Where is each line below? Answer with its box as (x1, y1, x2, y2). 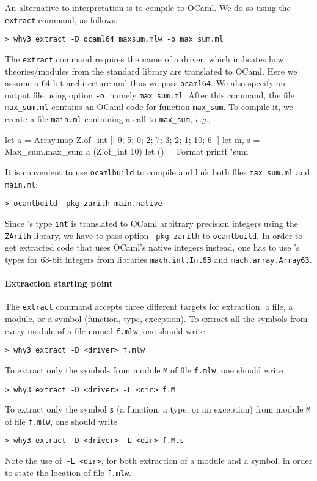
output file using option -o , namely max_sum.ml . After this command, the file (5, 88, 294, 101)
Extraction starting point (5, 277, 113, 290)
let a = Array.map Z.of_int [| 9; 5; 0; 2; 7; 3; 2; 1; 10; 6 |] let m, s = (5, 133, 260, 145)
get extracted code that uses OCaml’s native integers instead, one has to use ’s (5, 241, 300, 254)
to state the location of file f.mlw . (5, 466, 131, 479)
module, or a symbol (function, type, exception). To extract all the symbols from (5, 312, 308, 325)
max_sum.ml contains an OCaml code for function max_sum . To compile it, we (5, 100, 293, 113)
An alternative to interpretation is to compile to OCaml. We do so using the (5, 1, 291, 13)
